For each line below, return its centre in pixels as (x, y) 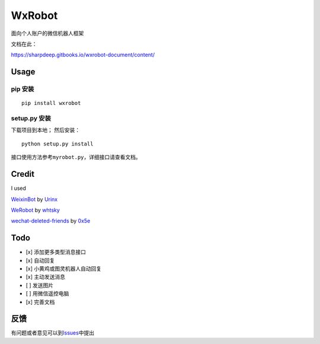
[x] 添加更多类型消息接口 (56, 252)
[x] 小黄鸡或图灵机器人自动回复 (64, 268)
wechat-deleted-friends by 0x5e (51, 221)
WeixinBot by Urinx (34, 199)
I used (19, 188)
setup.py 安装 (31, 119)
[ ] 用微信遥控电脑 (47, 294)
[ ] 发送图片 (40, 285)
